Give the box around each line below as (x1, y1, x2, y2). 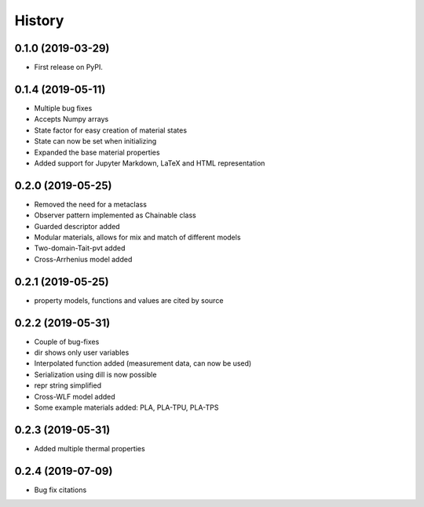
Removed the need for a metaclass (34, 199, 147, 209)
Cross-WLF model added (34, 392, 115, 401)
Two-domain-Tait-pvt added (34, 243, 126, 253)
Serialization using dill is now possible (34, 370, 157, 379)
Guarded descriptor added (34, 221, 121, 231)
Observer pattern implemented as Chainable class (34, 210, 196, 220)
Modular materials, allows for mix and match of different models (34, 232, 241, 242)
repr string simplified (34, 381, 102, 390)
